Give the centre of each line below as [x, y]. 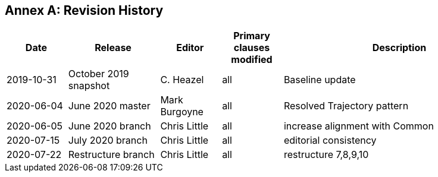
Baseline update [320, 80]
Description [399, 48]
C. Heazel [182, 80]
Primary [252, 36]
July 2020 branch [108, 140]
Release [113, 48]
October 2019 [98, 74]
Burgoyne [182, 112]
